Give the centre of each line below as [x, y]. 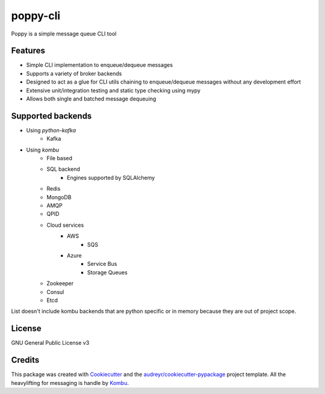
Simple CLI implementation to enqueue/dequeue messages [100, 65]
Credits [25, 360]
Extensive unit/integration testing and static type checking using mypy [113, 90]
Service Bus [102, 264]
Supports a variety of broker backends [74, 73]
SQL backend [63, 169]
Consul [55, 292]
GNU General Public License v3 [50, 343]
